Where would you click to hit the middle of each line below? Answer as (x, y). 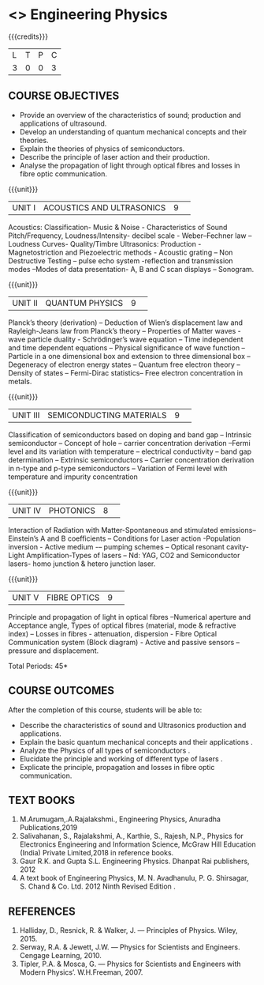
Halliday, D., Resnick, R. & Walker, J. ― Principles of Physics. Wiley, (128, 930)
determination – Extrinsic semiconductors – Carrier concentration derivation (131, 459)
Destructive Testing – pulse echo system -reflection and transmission (121, 260)
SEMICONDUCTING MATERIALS (107, 415)
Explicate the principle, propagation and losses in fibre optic (117, 767)
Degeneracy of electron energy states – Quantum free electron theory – (124, 364)
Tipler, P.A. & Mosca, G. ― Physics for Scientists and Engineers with (130, 964)
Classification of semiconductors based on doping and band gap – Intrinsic (130, 434)
